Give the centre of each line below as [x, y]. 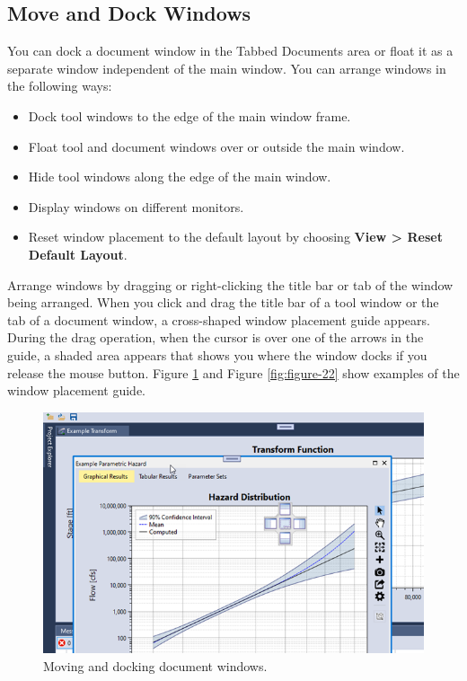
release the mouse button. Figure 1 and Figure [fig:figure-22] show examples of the [233, 372]
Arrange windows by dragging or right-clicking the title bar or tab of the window [230, 284]
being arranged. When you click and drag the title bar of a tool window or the [223, 302]
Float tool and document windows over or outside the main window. [216, 146]
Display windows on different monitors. [136, 206]
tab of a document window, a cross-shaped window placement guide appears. [219, 319]
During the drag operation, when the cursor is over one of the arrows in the [216, 337]
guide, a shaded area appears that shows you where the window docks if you [217, 354]
